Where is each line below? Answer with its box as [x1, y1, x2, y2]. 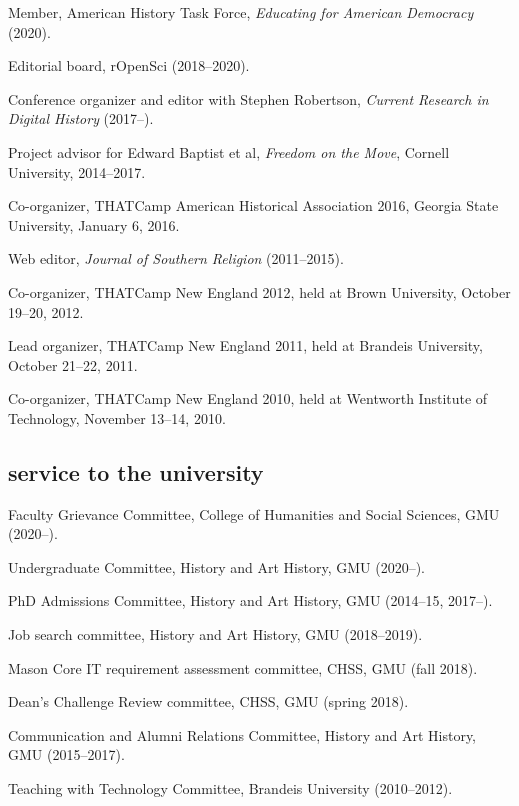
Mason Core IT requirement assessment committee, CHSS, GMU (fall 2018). [8, 657, 478, 678]
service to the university [8, 456, 264, 487]
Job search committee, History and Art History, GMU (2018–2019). [8, 624, 423, 645]
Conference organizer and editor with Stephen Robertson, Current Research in [8, 88, 489, 109]
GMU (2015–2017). [8, 744, 125, 765]
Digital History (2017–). [8, 108, 154, 129]
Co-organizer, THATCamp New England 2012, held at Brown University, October [8, 281, 511, 302]
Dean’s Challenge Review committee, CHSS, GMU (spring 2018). [8, 691, 409, 712]
